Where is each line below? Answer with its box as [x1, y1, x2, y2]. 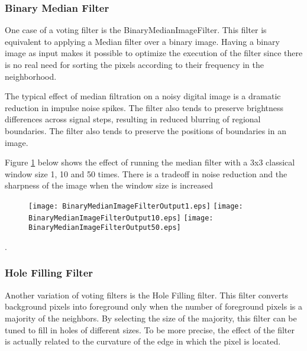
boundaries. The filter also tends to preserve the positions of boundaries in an [5, 124, 286, 136]
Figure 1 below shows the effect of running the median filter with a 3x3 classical [5, 156, 295, 168]
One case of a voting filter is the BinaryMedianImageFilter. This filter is [5, 24, 267, 36]
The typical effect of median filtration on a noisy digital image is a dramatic [5, 90, 281, 102]
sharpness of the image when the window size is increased [5, 179, 214, 191]
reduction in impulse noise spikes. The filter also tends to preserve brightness [5, 101, 284, 113]
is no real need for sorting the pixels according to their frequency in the [5, 58, 264, 70]
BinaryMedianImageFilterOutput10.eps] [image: [28, 213, 214, 222]
